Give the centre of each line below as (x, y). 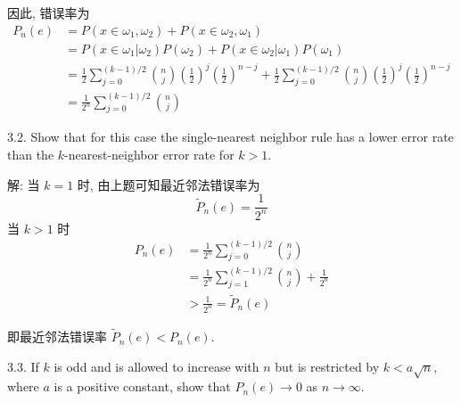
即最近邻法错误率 (57, 336)
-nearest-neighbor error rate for (149, 154)
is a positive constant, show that (142, 386)
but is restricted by (327, 366)
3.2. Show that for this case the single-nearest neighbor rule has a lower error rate (230, 137)
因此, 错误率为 (49, 12)
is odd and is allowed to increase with (156, 366)
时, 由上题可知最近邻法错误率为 (169, 184)
